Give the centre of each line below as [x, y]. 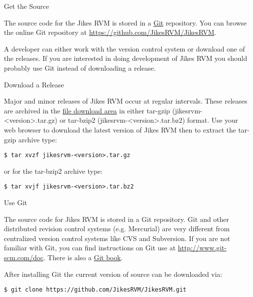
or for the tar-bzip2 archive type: [53, 171]
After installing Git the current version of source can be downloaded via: [113, 274]
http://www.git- [202, 248]
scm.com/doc [24, 257]
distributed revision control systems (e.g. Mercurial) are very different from [117, 229]
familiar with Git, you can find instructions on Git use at [90, 248]
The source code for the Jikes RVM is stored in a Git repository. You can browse [126, 22]
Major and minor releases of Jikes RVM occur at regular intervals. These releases [126, 101]
